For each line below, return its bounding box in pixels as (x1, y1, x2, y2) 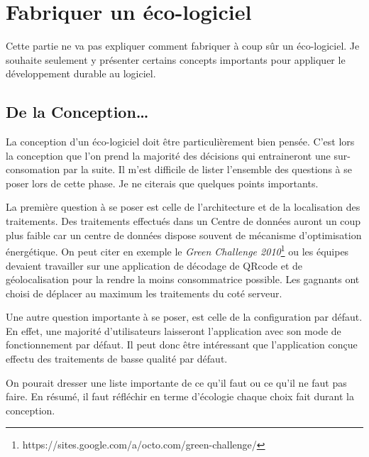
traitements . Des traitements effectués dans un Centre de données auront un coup (6, 214, 361, 228)
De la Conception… (6, 101, 149, 123)
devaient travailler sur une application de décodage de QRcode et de (6, 258, 303, 272)
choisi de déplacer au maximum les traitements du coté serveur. (6, 285, 282, 300)
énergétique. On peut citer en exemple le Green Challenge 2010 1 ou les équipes (6, 242, 349, 258)
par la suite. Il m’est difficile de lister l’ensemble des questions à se (62, 162, 352, 177)
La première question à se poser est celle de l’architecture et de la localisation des (6, 199, 360, 214)
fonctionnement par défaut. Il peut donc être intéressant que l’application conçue (6, 337, 358, 352)
